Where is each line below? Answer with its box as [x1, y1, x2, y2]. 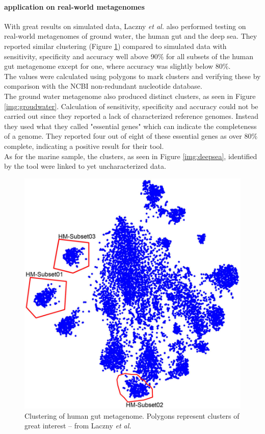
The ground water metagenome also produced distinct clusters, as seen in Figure [4, 90, 256, 101]
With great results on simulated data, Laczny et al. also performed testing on [4, 20, 246, 31]
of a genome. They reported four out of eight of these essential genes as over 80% [4, 131, 258, 141]
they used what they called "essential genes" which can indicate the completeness [4, 120, 257, 131]
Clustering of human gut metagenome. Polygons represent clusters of [24, 410, 240, 421]
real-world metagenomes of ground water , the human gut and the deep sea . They [4, 31, 257, 41]
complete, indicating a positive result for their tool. [4, 140, 164, 151]
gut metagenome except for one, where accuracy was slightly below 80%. [4, 61, 231, 71]
